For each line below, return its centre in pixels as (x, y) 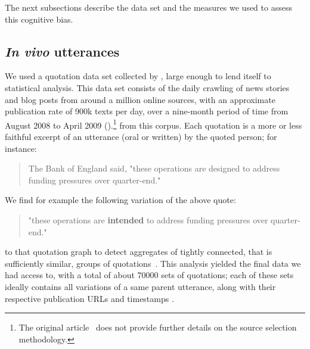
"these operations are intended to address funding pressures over (148, 219)
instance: (21, 148)
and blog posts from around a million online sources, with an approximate (140, 99)
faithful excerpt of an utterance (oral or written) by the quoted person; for (141, 137)
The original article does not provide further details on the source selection (158, 327)
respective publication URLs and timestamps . (89, 298)
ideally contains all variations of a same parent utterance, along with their (140, 286)
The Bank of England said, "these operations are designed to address (154, 168)
